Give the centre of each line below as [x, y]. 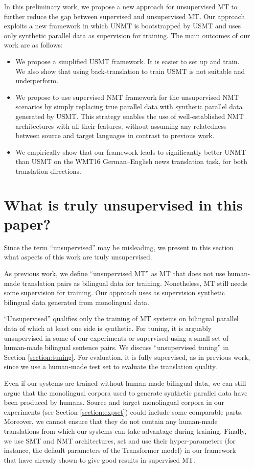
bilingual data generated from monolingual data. [77, 302]
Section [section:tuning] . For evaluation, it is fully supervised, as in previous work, [127, 357]
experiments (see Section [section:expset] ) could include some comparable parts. [124, 411]
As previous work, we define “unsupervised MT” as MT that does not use [115, 273]
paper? [27, 223]
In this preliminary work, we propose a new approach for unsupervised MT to [121, 6]
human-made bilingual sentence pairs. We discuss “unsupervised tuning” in [116, 347]
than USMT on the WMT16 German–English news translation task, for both [131, 161]
